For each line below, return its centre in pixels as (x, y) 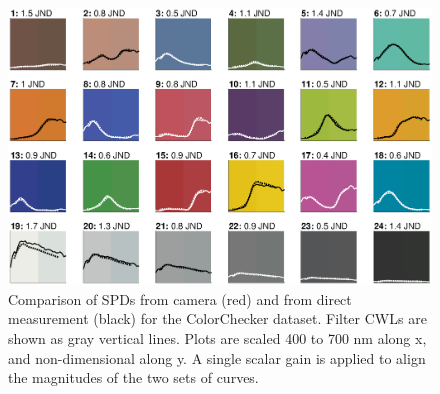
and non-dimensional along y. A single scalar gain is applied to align (217, 357)
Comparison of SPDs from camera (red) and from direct (180, 298)
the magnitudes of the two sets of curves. (133, 377)
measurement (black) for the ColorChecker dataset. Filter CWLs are (217, 318)
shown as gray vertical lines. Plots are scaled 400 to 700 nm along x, (217, 338)
